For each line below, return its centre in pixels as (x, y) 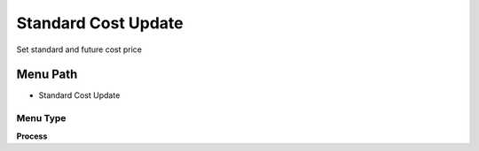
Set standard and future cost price (79, 49)
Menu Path (47, 75)
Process (32, 136)
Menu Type (41, 118)
